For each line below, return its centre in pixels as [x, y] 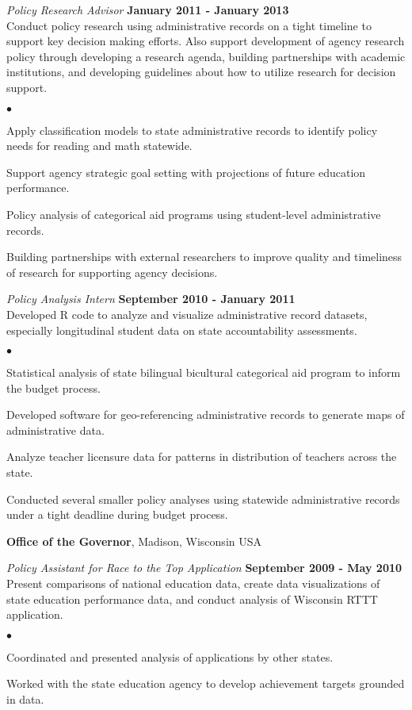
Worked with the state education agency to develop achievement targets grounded [206, 683]
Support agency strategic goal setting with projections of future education [186, 172]
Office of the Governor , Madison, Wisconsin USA [134, 541]
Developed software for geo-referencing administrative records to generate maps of [206, 414]
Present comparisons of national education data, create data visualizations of [193, 583]
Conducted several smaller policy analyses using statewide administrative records [203, 499]
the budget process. [53, 388]
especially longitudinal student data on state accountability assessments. [182, 330]
